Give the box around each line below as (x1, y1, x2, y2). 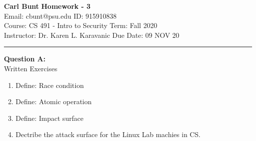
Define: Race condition (15, 80, 84, 90)
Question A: (4, 54, 46, 64)
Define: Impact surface (15, 113, 84, 123)
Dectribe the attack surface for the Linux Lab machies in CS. (15, 129, 201, 140)
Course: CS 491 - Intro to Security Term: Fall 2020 (4, 20, 158, 30)
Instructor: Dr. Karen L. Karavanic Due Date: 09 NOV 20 (4, 29, 180, 40)
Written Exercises (4, 63, 58, 73)
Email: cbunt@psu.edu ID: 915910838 (4, 10, 117, 21)
